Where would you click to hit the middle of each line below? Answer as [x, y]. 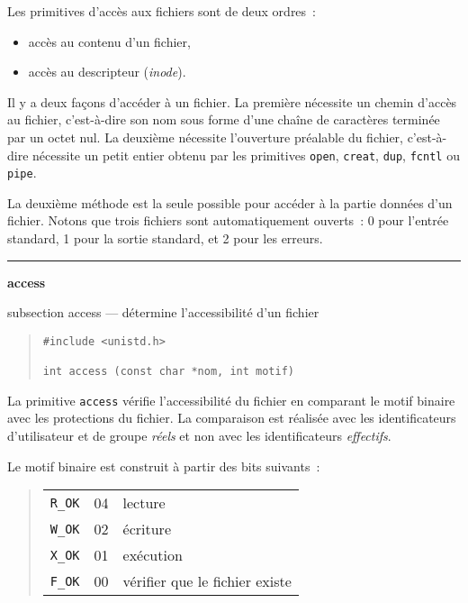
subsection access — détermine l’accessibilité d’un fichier [163, 312]
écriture [147, 529]
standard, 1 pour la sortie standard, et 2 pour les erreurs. [165, 238]
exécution [153, 555]
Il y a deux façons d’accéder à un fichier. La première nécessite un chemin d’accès [232, 101]
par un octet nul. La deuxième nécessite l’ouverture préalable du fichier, [205, 137]
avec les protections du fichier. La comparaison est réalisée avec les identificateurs [232, 418]
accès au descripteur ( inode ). [107, 72]
